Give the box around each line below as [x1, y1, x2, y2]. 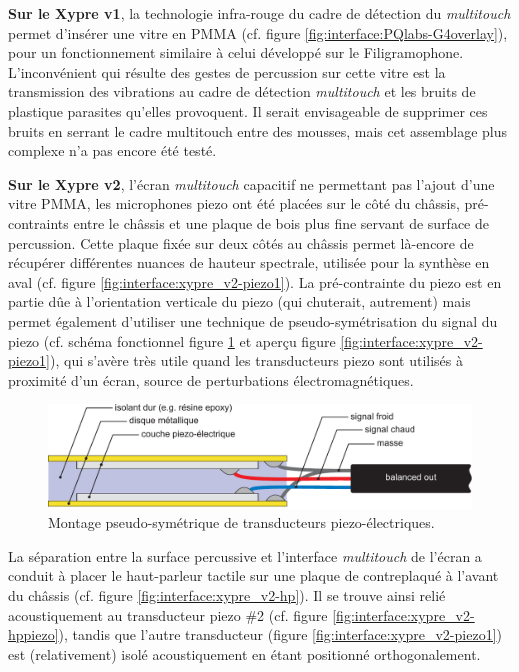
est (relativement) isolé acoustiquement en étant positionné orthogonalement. [8, 643, 481, 664]
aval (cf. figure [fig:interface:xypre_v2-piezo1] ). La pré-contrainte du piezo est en [8, 271, 502, 292]
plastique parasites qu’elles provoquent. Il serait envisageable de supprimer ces [8, 100, 488, 121]
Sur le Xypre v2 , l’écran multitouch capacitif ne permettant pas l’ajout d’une [8, 173, 495, 194]
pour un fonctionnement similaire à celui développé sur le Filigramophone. [8, 42, 464, 63]
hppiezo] [8, 624, 59, 645]
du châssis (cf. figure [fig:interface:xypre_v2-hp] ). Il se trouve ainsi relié [8, 585, 446, 605]
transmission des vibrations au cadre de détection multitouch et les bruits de [8, 81, 476, 102]
